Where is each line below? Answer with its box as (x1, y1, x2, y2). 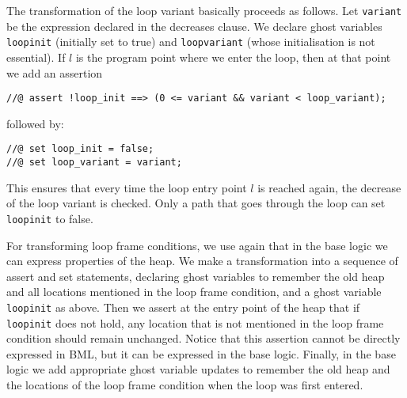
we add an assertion (6, 64, 103, 81)
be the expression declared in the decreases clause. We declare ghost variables (6, 17, 382, 34)
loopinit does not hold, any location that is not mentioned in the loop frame (6, 314, 384, 331)
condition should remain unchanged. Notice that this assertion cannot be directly (6, 330, 401, 347)
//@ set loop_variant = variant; (6, 157, 182, 168)
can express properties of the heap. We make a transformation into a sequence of (6, 252, 398, 269)
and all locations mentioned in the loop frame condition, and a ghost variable (6, 283, 382, 300)
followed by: (6, 115, 64, 131)
